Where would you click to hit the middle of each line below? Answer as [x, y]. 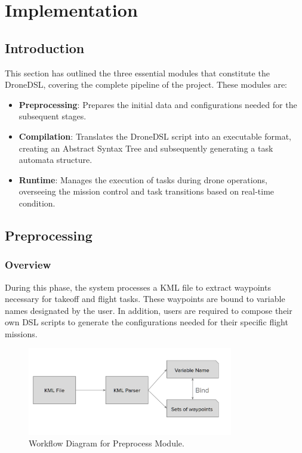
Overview [28, 265]
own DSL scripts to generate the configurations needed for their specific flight [147, 322]
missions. [21, 333]
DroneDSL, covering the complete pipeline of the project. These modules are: [146, 84]
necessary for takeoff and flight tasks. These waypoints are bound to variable [145, 299]
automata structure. [56, 160]
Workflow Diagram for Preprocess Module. [107, 443]
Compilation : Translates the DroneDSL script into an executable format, [155, 136]
